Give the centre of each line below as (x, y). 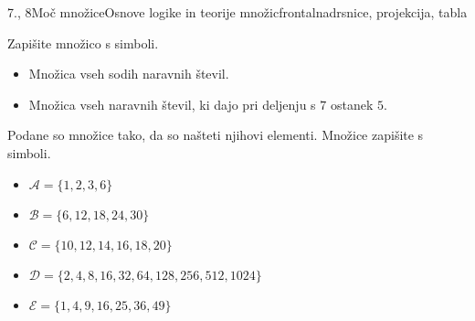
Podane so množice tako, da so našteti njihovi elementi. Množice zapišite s (216, 135)
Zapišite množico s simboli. (83, 43)
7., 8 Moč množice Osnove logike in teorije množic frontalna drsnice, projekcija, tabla (237, 12)
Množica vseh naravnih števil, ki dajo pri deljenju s (172, 104)
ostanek (352, 104)
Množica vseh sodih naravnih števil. (129, 74)
